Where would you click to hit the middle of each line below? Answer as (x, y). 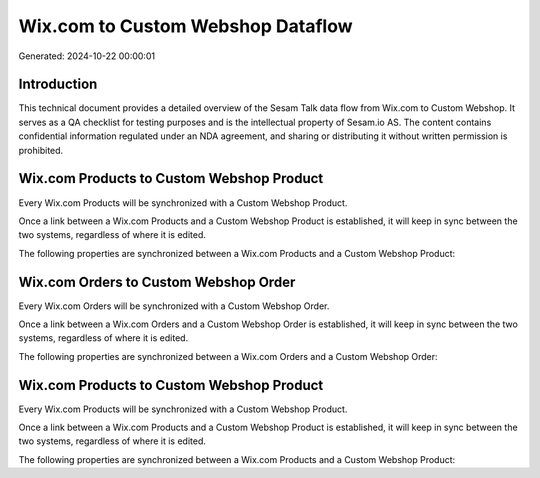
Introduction (58, 84)
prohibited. (41, 150)
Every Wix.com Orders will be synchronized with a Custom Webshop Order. (174, 306)
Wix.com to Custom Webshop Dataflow (186, 26)
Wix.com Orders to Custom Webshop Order (157, 281)
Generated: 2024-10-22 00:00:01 (86, 56)
